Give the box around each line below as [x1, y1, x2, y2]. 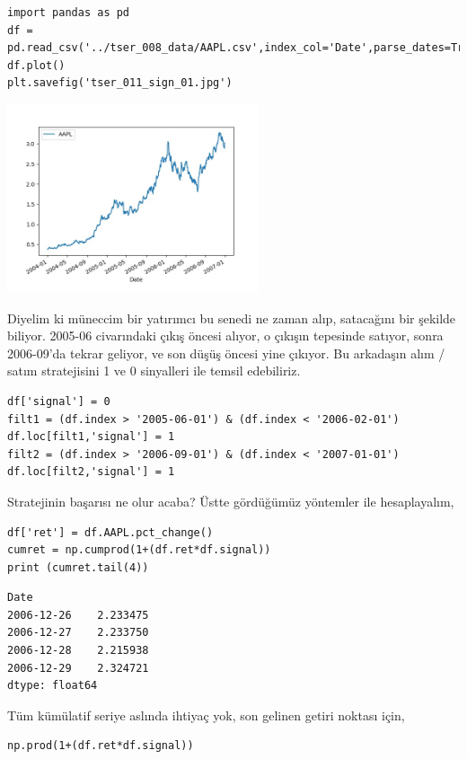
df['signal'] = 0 [7, 394, 110, 408]
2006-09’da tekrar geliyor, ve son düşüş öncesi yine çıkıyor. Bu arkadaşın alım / [7, 343, 445, 362]
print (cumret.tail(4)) [7, 560, 149, 574]
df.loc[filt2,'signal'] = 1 [7, 465, 175, 479]
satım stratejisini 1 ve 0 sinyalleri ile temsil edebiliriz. [7, 361, 301, 380]
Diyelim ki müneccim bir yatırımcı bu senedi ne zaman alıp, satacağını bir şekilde [7, 308, 456, 327]
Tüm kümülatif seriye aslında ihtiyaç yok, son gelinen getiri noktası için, [7, 705, 405, 724]
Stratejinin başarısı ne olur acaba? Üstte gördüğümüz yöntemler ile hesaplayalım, [7, 491, 454, 510]
